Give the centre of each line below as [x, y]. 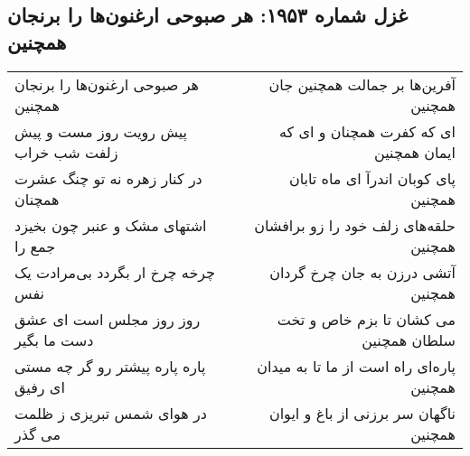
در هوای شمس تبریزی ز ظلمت [111, 413]
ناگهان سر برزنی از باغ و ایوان [362, 413]
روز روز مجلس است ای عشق [108, 319]
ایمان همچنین [415, 152]
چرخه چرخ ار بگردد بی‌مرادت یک [115, 272]
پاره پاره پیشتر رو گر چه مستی [110, 366]
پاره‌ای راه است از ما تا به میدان [356, 366]
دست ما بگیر [54, 340]
